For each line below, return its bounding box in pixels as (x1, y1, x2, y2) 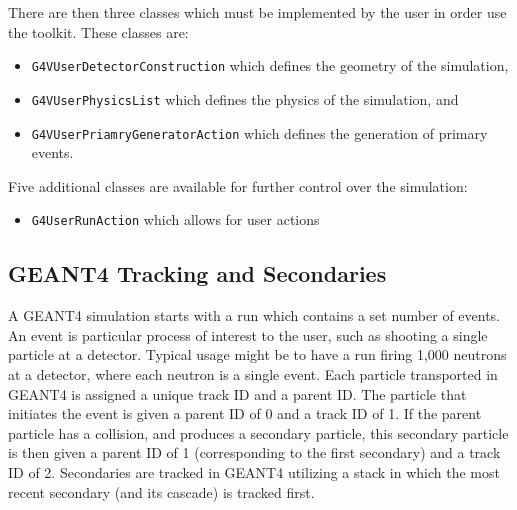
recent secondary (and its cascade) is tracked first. (8, 481, 315, 502)
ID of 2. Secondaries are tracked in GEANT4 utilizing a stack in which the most (8, 461, 500, 482)
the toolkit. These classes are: (8, 21, 189, 42)
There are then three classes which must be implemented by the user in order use (8, 2, 507, 22)
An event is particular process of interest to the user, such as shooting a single (8, 324, 488, 345)
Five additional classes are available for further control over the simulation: (8, 175, 468, 196)
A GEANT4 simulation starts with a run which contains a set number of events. (8, 305, 501, 326)
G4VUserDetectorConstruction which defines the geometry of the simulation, (31, 55, 509, 76)
